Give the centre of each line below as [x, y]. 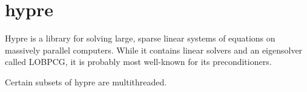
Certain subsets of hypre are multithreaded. [86, 81]
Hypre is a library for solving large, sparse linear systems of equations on [140, 38]
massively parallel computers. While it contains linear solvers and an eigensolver [154, 50]
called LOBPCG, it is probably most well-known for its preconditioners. [138, 62]
